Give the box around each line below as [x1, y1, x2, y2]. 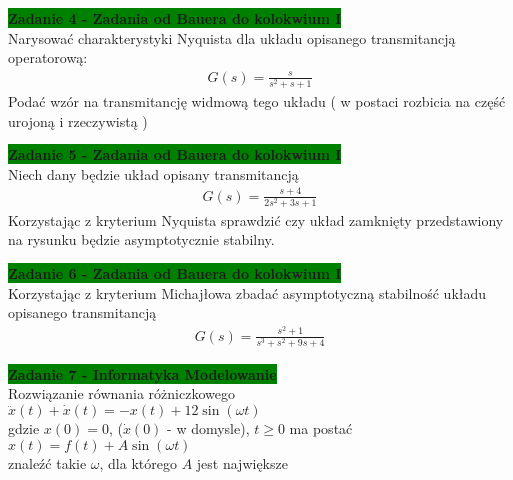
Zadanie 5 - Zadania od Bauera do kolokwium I [8, 144, 342, 165]
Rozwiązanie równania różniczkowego [8, 383, 235, 404]
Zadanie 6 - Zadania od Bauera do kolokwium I [8, 263, 342, 283]
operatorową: [8, 47, 88, 68]
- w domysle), [167, 418, 250, 438]
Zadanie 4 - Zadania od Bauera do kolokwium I [8, 8, 342, 28]
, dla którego [99, 452, 177, 473]
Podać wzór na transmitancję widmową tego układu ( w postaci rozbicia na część [8, 90, 506, 111]
